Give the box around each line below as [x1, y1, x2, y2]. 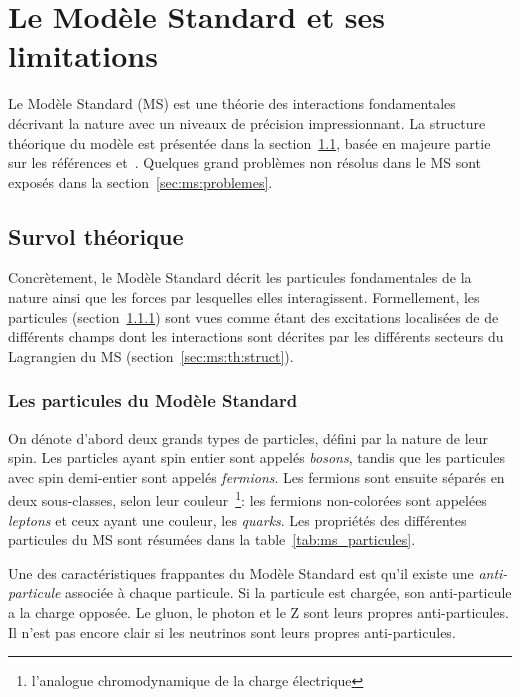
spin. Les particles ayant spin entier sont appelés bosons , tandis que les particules [8, 447, 505, 468]
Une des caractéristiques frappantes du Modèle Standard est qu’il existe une [8, 562, 474, 583]
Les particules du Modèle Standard [8, 388, 298, 413]
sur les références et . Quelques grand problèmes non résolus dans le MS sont [8, 152, 482, 173]
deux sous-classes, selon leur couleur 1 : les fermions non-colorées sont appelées [8, 487, 487, 511]
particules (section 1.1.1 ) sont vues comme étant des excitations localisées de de [8, 306, 499, 327]
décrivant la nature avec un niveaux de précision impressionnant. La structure [8, 112, 486, 133]
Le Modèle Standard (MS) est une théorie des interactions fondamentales [8, 93, 456, 114]
